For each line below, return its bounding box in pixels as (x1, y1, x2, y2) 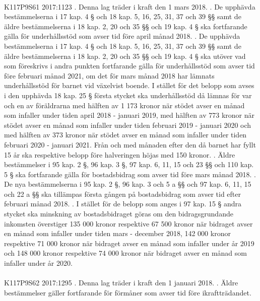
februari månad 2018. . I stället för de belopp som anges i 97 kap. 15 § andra (4, 198, 242, 209)
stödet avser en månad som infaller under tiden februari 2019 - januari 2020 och (4, 119, 251, 130)
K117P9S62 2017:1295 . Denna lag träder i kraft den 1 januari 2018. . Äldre (4, 277, 238, 288)
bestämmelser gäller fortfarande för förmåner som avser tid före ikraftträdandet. (4, 287, 251, 297)
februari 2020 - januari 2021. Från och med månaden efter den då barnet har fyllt (4, 139, 256, 149)
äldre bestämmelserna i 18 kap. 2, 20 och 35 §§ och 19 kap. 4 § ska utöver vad (4, 50, 246, 61)
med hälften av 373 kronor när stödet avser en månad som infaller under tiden (4, 129, 247, 140)
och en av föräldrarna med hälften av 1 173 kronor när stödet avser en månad (4, 100, 245, 110)
